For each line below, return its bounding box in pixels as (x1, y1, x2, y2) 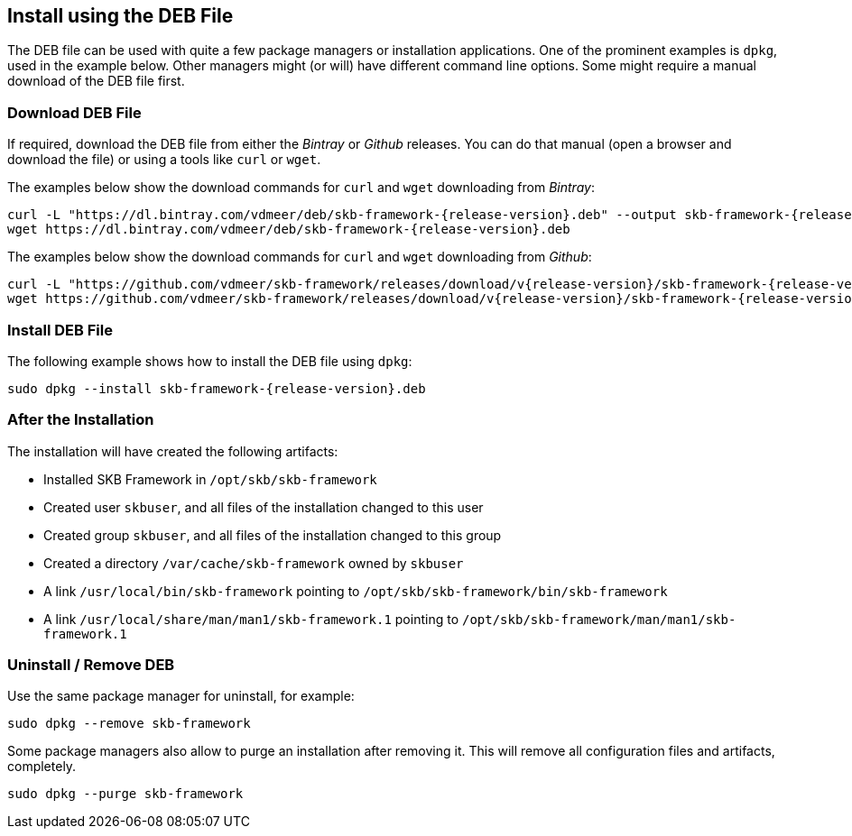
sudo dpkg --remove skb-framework (7, 716, 251, 731)
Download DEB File (7, 103, 142, 122)
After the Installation (7, 410, 154, 429)
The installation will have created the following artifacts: (7, 443, 338, 459)
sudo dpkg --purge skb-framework (7, 786, 244, 802)
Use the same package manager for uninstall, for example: (7, 688, 355, 704)
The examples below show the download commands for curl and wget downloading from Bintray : (7, 179, 595, 196)
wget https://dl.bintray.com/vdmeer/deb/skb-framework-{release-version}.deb (7, 222, 570, 237)
